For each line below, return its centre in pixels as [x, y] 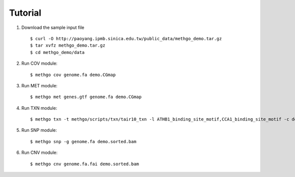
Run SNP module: [39, 130]
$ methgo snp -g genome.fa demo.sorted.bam [83, 141]
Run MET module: [39, 85]
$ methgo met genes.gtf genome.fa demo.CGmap [86, 97]
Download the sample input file [53, 27]
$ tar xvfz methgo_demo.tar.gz [68, 46]
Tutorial [25, 13]
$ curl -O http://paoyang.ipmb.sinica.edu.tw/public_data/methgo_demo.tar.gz [126, 38]
